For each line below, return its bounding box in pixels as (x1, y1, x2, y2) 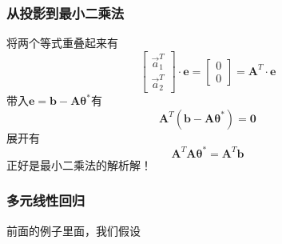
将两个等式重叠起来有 (6, 34, 118, 51)
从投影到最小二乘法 (6, 2, 125, 22)
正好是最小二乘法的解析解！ (6, 156, 152, 173)
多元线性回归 (6, 190, 85, 210)
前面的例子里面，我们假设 (6, 222, 141, 238)
